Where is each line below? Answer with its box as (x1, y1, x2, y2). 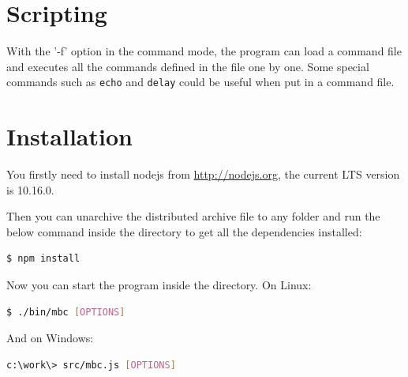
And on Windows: (6, 330, 94, 346)
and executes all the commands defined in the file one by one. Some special (6, 58, 369, 74)
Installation (6, 120, 133, 153)
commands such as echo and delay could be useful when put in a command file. (6, 74, 395, 90)
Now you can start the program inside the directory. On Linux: (6, 277, 312, 293)
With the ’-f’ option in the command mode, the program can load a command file (6, 43, 402, 59)
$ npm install (6, 253, 80, 265)
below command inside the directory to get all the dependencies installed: (6, 223, 362, 239)
